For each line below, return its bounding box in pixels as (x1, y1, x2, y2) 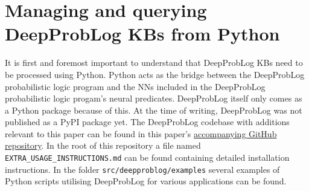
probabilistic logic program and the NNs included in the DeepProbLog (5, 80, 266, 92)
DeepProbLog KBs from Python (5, 21, 280, 46)
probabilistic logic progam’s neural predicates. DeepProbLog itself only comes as (5, 92, 302, 105)
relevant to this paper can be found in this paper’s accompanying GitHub (5, 127, 277, 140)
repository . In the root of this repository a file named (5, 139, 201, 152)
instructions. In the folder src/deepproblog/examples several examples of (5, 163, 280, 175)
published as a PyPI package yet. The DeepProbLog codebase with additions (5, 115, 290, 128)
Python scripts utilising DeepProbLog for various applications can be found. (5, 175, 287, 187)
